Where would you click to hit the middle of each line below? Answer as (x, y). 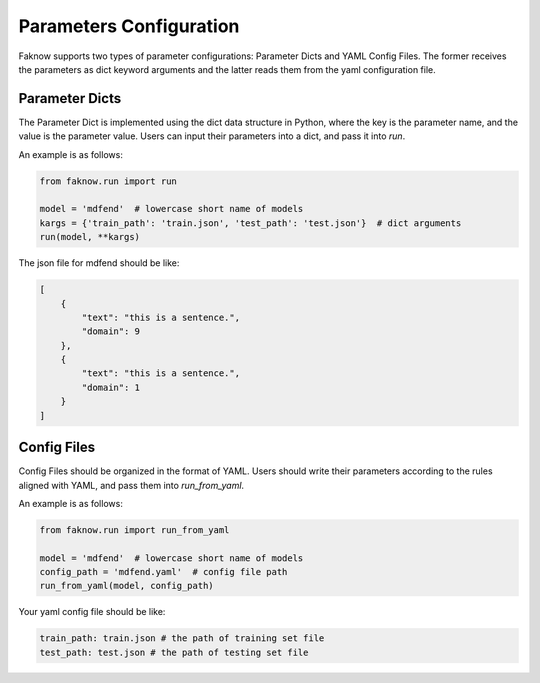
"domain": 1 (110, 387)
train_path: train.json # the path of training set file (182, 638)
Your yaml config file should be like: (92, 612)
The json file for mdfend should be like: (99, 263)
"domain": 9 (110, 331)
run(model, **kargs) (89, 237)
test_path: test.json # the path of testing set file (174, 652)
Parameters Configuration (129, 26)
